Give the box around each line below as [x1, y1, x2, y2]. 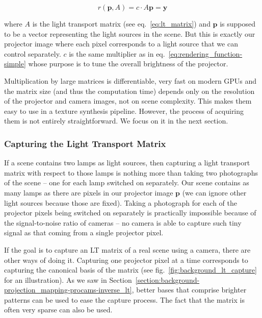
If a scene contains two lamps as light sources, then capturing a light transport [4, 157, 250, 168]
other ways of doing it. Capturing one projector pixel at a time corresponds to [4, 254, 248, 265]
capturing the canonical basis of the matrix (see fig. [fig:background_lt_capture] [4, 264, 257, 275]
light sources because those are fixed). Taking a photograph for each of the [4, 197, 238, 208]
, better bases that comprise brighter [132, 284, 247, 295]
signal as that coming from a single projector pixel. [4, 227, 164, 238]
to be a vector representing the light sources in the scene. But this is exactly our [4, 28, 255, 39]
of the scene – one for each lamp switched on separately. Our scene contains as [4, 177, 249, 188]
